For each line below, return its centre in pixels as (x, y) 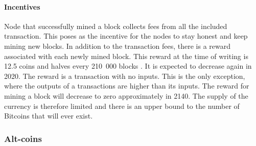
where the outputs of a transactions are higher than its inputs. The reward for (127, 86)
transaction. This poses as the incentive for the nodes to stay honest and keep (126, 36)
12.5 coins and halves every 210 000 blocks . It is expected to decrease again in (128, 66)
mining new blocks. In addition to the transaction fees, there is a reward (118, 46)
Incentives (22, 6)
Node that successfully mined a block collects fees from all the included (116, 26)
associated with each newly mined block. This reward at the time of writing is (126, 56)
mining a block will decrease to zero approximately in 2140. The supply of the (126, 95)
